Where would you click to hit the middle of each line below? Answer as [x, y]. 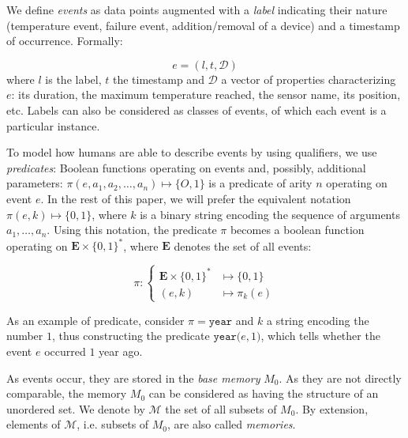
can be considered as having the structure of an [264, 393]
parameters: [35, 183]
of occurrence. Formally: [65, 41]
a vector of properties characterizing [309, 79]
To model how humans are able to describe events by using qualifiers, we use [192, 152]
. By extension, [332, 408]
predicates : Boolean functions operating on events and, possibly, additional [186, 167]
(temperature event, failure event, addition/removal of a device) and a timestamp [203, 25]
